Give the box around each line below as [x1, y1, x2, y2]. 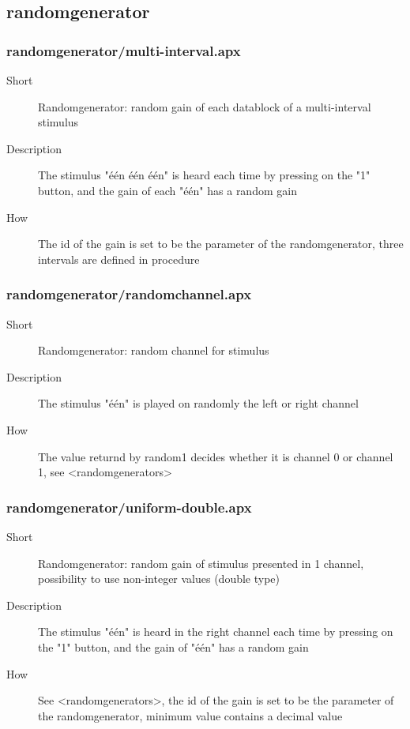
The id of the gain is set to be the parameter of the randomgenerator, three [38, 235, 404, 252]
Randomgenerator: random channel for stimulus [38, 342, 269, 359]
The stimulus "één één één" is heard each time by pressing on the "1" [38, 167, 371, 183]
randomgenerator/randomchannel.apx [6, 284, 252, 304]
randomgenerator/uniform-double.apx [6, 497, 252, 517]
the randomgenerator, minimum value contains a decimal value [38, 707, 343, 723]
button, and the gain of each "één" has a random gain [38, 182, 297, 198]
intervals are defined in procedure [38, 250, 200, 267]
